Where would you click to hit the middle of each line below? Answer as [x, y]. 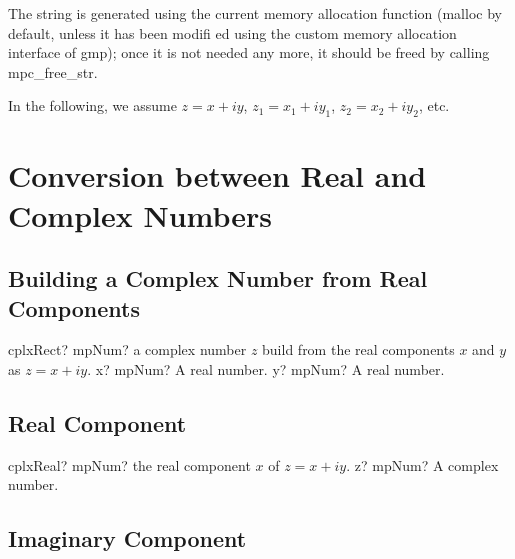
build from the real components [358, 349]
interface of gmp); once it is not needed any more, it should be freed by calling [249, 52]
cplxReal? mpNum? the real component [129, 464]
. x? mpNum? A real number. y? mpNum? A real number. [266, 368]
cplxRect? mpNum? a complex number [127, 349]
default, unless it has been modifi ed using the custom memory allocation [232, 32]
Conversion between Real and [217, 175]
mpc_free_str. [53, 71]
